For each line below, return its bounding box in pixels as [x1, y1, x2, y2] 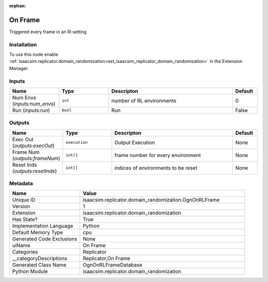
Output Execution [114, 139, 155, 146]
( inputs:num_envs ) [12, 100, 56, 107]
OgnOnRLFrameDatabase [82, 262, 142, 269]
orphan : [9, 3, 26, 8]
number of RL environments [111, 97, 177, 104]
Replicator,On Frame [82, 255, 131, 262]
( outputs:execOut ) [12, 142, 55, 149]
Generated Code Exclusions [12, 235, 77, 242]
